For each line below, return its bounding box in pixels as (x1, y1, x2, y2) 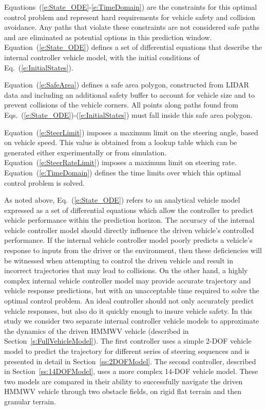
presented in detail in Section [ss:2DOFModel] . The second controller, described (4, 355, 256, 366)
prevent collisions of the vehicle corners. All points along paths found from (4, 99, 238, 110)
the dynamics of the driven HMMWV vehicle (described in (4, 325, 189, 336)
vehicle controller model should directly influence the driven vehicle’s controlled (4, 224, 254, 235)
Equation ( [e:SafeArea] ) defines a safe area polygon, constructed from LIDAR (4, 79, 249, 90)
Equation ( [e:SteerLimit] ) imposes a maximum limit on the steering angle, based (4, 127, 258, 137)
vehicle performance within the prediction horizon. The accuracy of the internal (4, 215, 255, 225)
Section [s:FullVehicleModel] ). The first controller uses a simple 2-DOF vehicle (4, 335, 252, 346)
